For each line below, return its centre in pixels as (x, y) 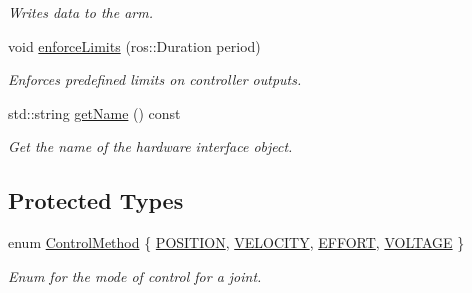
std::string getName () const (94, 112)
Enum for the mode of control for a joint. (135, 275)
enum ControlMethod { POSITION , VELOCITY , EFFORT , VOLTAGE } (236, 242)
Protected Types (96, 200)
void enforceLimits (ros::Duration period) (134, 45)
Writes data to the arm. (80, 12)
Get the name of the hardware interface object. (150, 146)
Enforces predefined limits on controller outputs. (155, 79)
